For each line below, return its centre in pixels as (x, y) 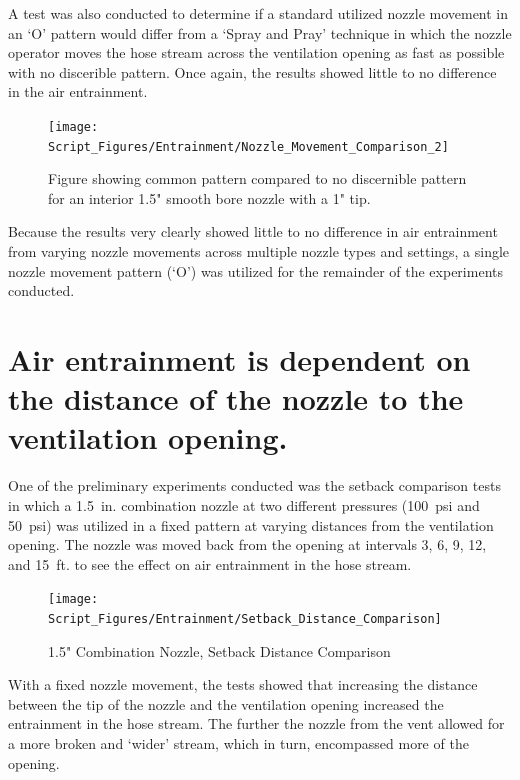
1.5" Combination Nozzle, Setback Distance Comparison (219, 650)
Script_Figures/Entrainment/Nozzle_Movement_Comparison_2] (248, 146)
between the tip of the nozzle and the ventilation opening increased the (226, 703)
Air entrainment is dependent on (239, 359)
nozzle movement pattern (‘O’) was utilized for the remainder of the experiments (255, 270)
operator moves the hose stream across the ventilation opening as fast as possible (256, 52)
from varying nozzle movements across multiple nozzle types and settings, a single (259, 251)
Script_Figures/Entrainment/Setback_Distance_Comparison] (245, 618)
